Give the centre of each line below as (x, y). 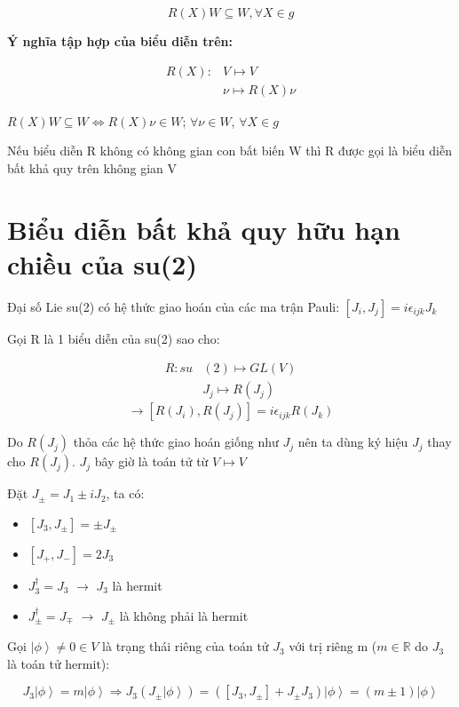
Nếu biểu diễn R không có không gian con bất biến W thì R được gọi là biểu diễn (229, 151)
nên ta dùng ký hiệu (353, 442)
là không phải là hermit (184, 615)
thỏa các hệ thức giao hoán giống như (176, 442)
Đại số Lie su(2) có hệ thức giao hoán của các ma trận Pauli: (174, 306)
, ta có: (125, 493)
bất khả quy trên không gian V (92, 167)
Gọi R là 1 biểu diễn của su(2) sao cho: (114, 338)
